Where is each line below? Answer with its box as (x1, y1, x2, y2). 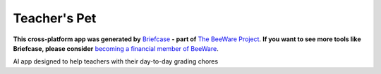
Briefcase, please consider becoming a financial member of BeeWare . (13, 44, 219, 52)
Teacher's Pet (13, 10, 97, 26)
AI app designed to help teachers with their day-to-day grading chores (13, 57, 219, 66)
